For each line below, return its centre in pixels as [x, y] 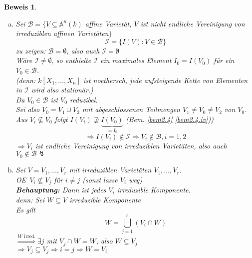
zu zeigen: [31, 50]
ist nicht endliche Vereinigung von [193, 23]
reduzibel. [84, 99]
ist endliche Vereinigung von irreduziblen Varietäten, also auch [131, 145]
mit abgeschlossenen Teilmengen [131, 109]
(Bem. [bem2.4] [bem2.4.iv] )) [169, 119]
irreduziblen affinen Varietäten [62, 33]
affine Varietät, [108, 23]
